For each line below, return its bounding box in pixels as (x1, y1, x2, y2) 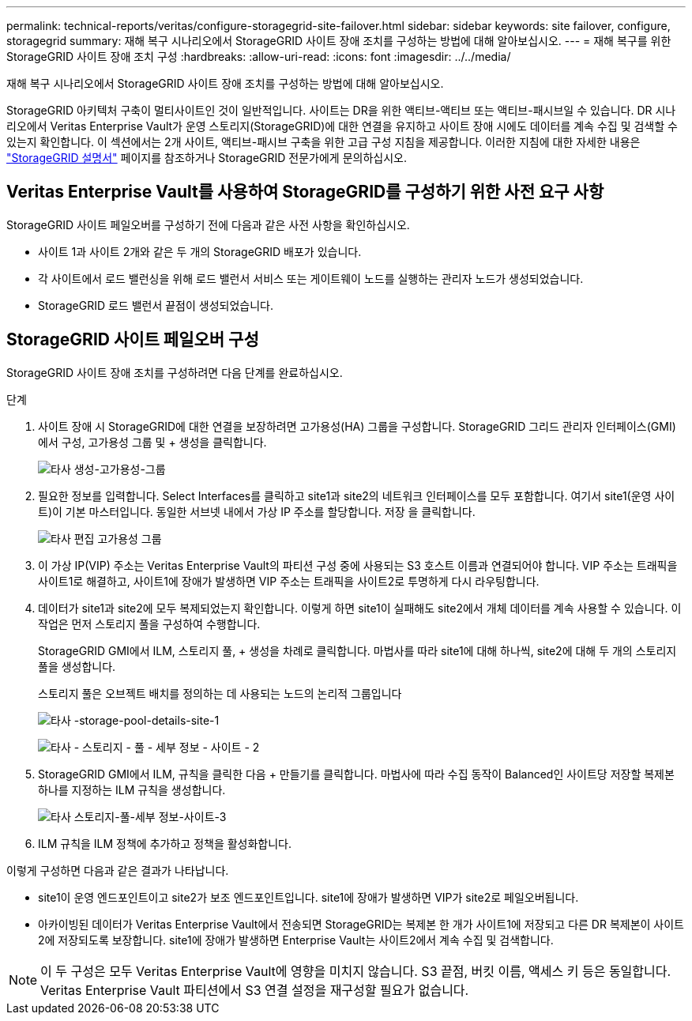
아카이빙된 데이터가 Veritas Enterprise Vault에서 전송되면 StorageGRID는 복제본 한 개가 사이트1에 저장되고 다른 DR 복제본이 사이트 (38, 917, 684, 931)
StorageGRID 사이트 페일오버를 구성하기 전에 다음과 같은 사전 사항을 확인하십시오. (6, 217, 410, 232)
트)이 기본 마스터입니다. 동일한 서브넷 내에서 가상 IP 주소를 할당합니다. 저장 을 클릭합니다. (38, 504, 476, 518)
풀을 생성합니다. (38, 659, 116, 673)
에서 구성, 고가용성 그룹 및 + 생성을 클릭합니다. (38, 435, 267, 449)
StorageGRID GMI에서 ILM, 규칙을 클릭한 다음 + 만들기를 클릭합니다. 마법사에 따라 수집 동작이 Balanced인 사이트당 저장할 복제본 (38, 767, 675, 781)
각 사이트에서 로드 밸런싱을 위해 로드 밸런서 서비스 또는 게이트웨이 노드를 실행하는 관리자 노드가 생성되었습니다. (38, 271, 584, 285)
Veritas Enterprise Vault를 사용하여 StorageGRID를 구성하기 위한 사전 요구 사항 (6, 182, 604, 202)
